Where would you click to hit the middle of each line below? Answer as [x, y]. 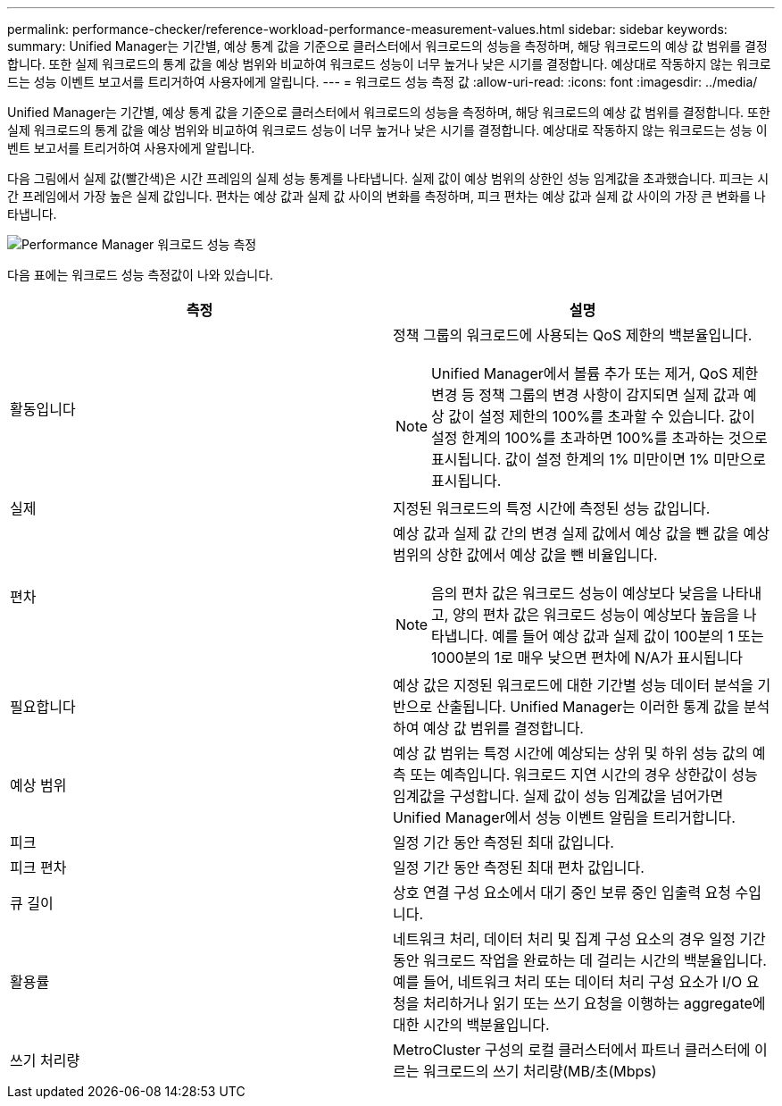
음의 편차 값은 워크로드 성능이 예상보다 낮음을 [575, 593]
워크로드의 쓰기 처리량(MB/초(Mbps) [540, 1071]
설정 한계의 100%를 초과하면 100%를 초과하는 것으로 [599, 438]
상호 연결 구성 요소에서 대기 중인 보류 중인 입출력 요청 [562, 892]
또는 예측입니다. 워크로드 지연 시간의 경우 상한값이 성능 [584, 775]
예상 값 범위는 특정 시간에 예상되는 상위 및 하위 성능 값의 [571, 753]
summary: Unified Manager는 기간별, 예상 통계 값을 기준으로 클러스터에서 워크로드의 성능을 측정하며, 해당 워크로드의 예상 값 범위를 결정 [387, 46]
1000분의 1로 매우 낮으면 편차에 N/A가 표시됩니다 [587, 658]
